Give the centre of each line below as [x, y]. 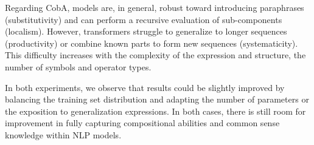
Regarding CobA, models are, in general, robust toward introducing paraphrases [155, 7]
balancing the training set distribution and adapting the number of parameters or [157, 99]
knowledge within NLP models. [63, 134]
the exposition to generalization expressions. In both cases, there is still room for [155, 111]
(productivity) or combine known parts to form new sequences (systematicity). [152, 43]
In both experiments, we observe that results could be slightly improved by [145, 87]
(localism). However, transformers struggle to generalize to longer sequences [146, 31]
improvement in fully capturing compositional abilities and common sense [142, 123]
